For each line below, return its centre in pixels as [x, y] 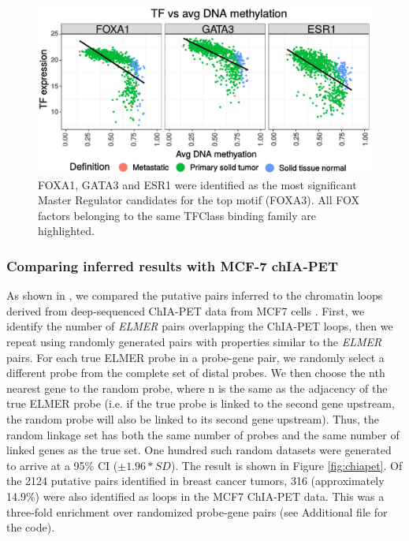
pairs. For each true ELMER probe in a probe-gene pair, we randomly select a [195, 357]
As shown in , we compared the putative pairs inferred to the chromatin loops [195, 295]
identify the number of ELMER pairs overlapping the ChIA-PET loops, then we [200, 326]
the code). [31, 527]
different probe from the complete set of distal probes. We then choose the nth [196, 373]
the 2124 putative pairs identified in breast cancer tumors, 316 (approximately [195, 481]
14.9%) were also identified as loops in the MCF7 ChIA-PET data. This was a [195, 496]
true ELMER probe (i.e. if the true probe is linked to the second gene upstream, [201, 403]
